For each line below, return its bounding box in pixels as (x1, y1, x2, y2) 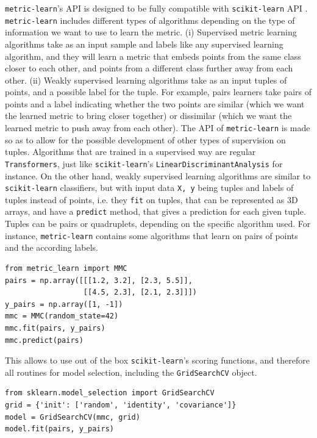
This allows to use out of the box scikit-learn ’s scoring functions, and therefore (5, 354, 310, 367)
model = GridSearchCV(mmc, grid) (5, 412, 140, 422)
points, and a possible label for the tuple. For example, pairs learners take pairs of (5, 85, 312, 98)
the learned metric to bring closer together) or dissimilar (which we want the (5, 109, 292, 122)
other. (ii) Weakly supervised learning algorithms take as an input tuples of (5, 73, 287, 86)
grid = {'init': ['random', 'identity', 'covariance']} (5, 401, 237, 410)
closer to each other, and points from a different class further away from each (5, 62, 293, 74)
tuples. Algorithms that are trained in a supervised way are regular (5, 145, 256, 158)
